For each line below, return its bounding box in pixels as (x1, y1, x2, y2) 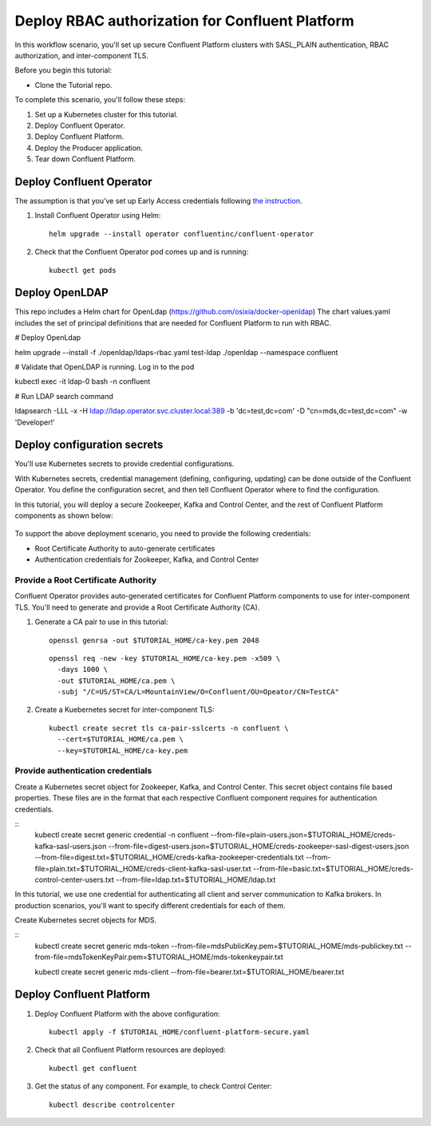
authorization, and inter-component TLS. (14, 50, 149, 60)
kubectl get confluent (49, 1064, 138, 1073)
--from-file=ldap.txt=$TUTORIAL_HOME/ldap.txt (116, 875, 276, 884)
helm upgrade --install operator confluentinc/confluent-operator (49, 229, 314, 239)
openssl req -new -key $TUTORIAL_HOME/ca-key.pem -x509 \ (49, 654, 281, 662)
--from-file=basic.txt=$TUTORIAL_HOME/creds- (252, 863, 414, 873)
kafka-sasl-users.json (34, 841, 107, 851)
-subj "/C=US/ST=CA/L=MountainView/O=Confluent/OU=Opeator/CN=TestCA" (57, 687, 339, 697)
